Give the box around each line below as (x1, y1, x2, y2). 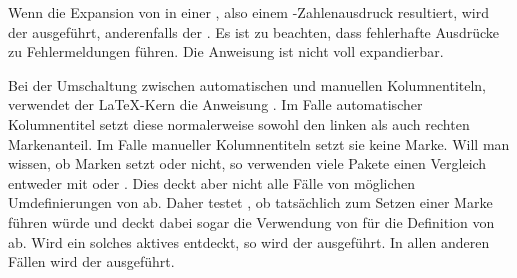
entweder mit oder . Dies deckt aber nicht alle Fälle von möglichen (8, 172, 416, 193)
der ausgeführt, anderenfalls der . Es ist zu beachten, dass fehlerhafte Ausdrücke (8, 21, 499, 42)
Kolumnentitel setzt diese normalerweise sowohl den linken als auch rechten (8, 113, 470, 134)
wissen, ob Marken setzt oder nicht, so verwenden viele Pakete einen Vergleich (8, 153, 487, 174)
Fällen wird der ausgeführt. (8, 251, 175, 272)
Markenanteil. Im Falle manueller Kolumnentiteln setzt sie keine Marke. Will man (8, 133, 510, 154)
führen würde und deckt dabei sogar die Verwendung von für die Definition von (8, 211, 495, 232)
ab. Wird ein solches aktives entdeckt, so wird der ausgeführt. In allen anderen (8, 231, 490, 252)
